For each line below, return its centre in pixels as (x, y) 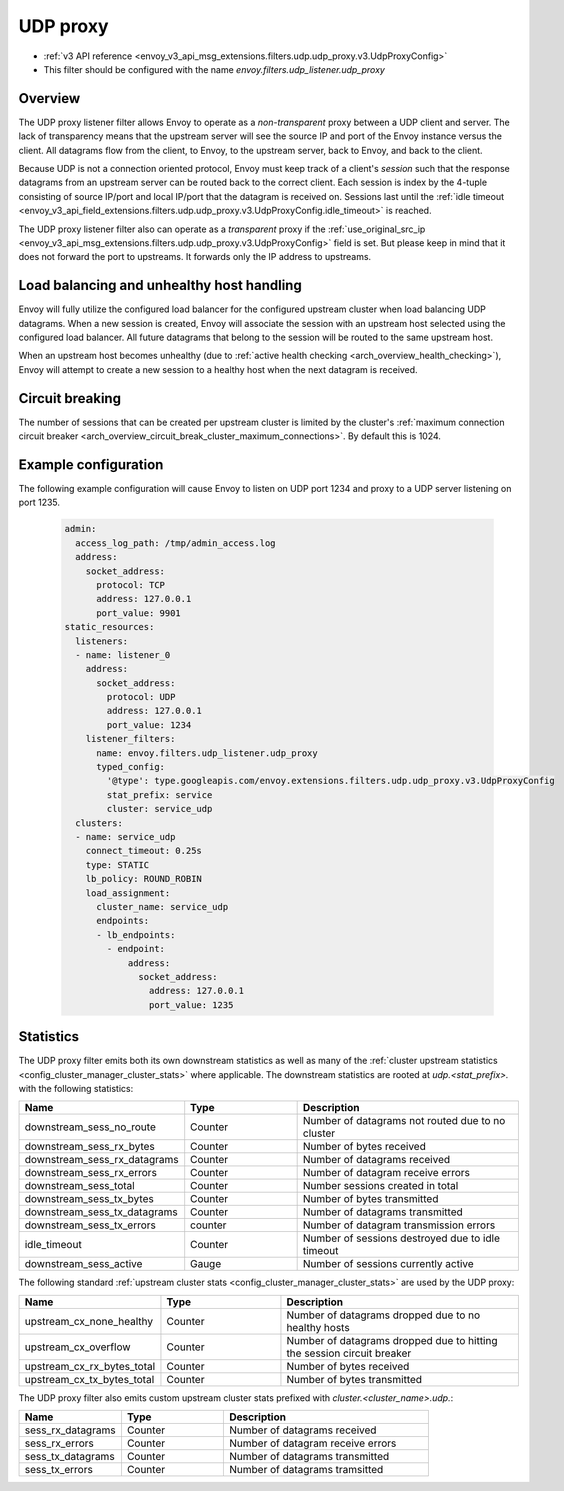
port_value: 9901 (139, 613)
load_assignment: (128, 893)
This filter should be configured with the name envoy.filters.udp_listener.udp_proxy (214, 69)
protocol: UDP (141, 697)
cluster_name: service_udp (162, 906)
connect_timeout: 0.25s (143, 851)
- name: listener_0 (123, 654)
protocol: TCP (130, 584)
